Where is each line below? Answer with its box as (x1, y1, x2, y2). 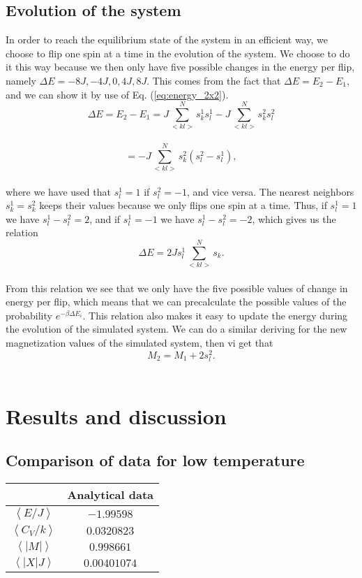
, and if (89, 211, 121, 226)
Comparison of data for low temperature (6, 449, 305, 471)
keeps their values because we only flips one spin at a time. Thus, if (39, 198, 327, 212)
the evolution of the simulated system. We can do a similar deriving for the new (6, 321, 347, 336)
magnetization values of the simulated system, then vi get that (6, 335, 273, 350)
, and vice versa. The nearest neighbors (186, 184, 354, 198)
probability (6, 308, 52, 322)
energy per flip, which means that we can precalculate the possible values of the (6, 294, 347, 309)
